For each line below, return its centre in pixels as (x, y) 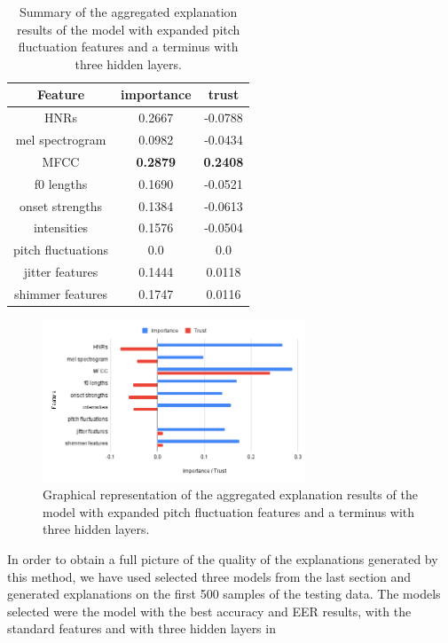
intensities (61, 227)
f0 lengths (61, 183)
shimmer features (61, 293)
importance (156, 94)
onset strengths (61, 205)
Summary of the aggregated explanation (128, 12)
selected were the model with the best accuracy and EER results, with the (209, 611)
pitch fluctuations (61, 250)
